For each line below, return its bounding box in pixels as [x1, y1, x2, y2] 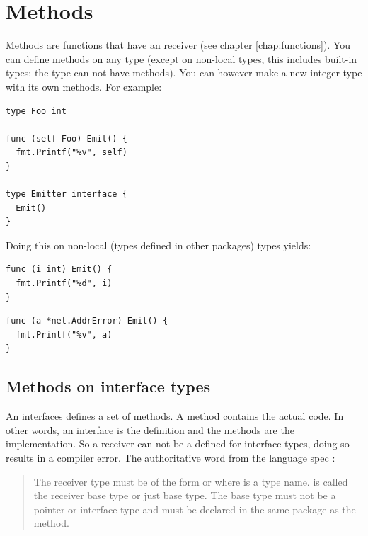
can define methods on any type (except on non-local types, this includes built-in [6, 51, 357, 66]
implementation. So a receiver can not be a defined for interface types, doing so [6, 436, 350, 451]
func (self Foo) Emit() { [6, 133, 127, 144]
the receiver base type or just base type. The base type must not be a [33, 488, 336, 503]
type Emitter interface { [6, 189, 127, 200]
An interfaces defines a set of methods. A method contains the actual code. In [6, 409, 344, 423]
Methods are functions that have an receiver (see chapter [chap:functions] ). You [6, 38, 350, 52]
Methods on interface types [6, 375, 211, 397]
